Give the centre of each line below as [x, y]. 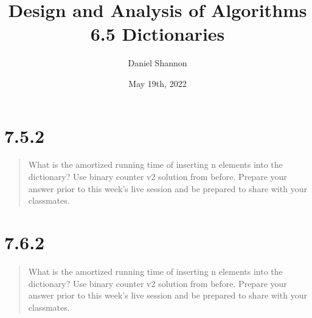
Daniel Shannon [158, 63]
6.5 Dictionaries [158, 34]
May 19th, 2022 [158, 83]
